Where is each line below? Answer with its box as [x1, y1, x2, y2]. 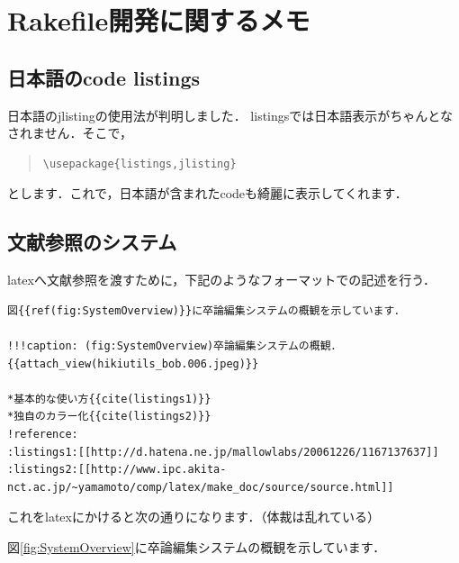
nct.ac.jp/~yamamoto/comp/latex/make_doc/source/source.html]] [7, 480, 394, 494]
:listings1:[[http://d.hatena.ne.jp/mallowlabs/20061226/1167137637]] [7, 445, 439, 459]
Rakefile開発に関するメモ [7, 2, 310, 39]
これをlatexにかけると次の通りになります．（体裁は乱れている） [7, 507, 380, 526]
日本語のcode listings [7, 63, 201, 91]
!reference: [7, 427, 78, 440]
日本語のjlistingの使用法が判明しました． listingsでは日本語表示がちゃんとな [7, 105, 453, 124]
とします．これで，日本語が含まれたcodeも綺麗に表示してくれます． [7, 184, 408, 203]
